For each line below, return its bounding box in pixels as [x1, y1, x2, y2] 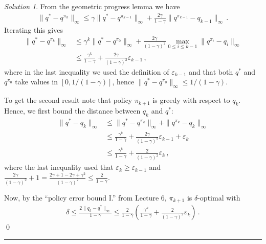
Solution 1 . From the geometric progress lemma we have [4, 1, 180, 11]
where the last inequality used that [4, 162, 114, 172]
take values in [15, 76, 58, 87]
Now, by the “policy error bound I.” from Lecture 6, [4, 192, 167, 203]
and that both [189, 66, 233, 77]
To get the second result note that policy [4, 95, 132, 105]
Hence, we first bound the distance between [4, 105, 141, 116]
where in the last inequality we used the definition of [4, 66, 169, 77]
